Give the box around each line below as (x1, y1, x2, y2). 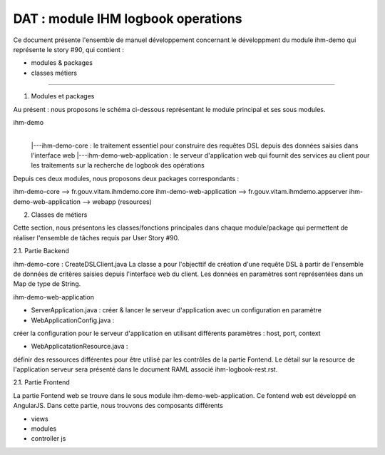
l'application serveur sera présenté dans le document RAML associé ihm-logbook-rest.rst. (13, 365, 278, 374)
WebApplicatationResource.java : (31, 342, 128, 351)
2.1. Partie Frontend (13, 378, 71, 387)
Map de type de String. (13, 280, 81, 288)
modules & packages (31, 58, 93, 67)
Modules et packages (31, 92, 95, 101)
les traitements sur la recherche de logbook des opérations (31, 161, 205, 170)
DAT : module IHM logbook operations (13, 11, 242, 26)
